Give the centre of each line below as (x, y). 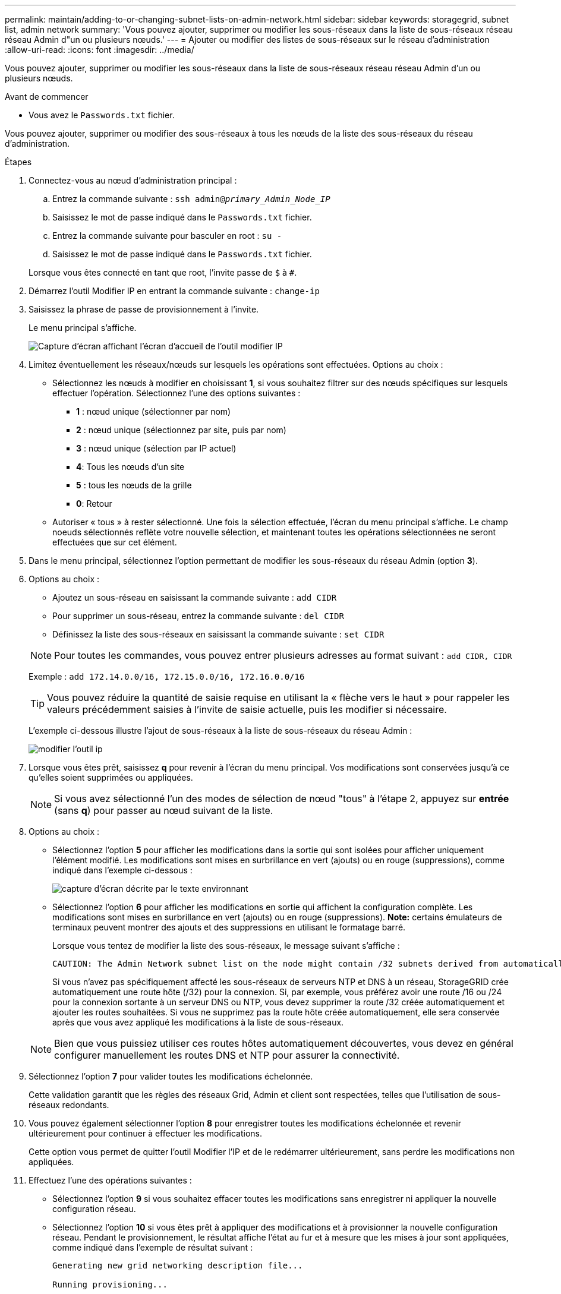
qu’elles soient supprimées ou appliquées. (111, 777)
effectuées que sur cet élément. (115, 542)
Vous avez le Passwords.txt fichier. (102, 115)
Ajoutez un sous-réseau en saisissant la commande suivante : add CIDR (195, 597)
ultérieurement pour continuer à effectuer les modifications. (146, 1133)
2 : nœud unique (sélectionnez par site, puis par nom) (181, 430)
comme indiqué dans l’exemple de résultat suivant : (153, 1247)
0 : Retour (94, 504)
